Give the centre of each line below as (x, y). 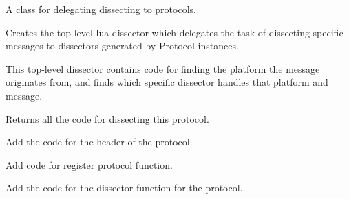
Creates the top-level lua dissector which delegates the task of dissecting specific (174, 32)
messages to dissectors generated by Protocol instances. (122, 46)
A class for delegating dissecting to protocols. (101, 9)
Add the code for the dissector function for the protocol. (124, 188)
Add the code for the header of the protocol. (99, 142)
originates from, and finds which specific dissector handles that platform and (167, 82)
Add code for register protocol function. (89, 164)
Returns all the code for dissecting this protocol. (107, 118)
